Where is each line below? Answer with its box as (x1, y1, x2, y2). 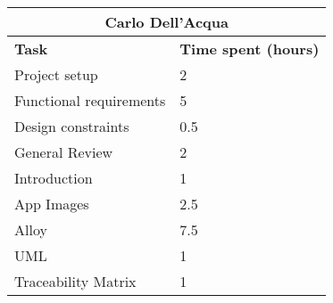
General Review (14, 142, 113, 162)
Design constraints (14, 116, 129, 136)
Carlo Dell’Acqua (104, 12, 229, 32)
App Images (14, 193, 89, 214)
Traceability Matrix (14, 271, 137, 291)
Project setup (14, 64, 98, 85)
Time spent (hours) (179, 38, 320, 59)
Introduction (14, 168, 93, 188)
